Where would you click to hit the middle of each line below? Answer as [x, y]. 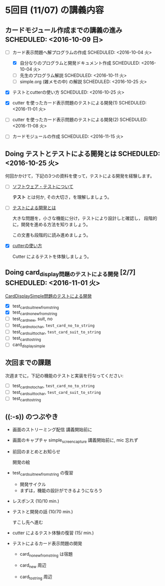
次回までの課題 [28, 363]
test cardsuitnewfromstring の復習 [43, 473]
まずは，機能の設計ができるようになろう [61, 490]
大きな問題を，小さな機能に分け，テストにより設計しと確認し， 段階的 [85, 218]
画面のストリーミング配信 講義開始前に [52, 430]
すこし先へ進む [28, 522]
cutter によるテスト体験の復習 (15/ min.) [53, 533]
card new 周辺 [33, 566]
